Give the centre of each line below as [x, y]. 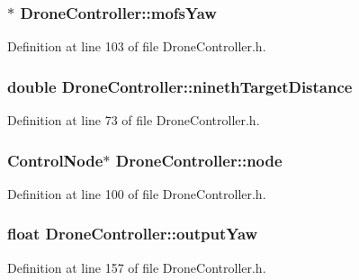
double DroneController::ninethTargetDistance [180, 86]
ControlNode [55, 160]
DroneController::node [199, 160]
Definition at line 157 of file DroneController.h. [137, 267]
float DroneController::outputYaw [133, 234]
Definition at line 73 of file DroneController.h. [134, 120]
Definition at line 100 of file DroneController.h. [137, 193]
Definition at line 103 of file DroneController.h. [137, 46]
